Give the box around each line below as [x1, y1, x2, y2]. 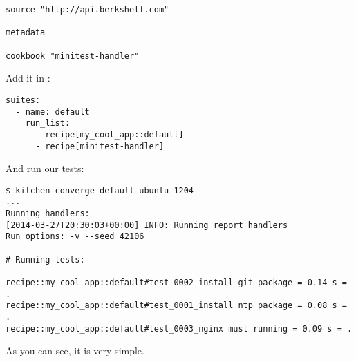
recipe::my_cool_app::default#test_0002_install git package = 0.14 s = [6, 278, 347, 287]
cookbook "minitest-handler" [6, 50, 140, 61]
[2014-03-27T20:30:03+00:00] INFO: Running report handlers [6, 220, 288, 230]
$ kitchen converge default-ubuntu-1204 [6, 185, 194, 196]
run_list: [25, 118, 71, 128]
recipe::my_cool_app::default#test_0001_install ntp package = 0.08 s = [6, 301, 347, 311]
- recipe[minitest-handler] [35, 141, 165, 151]
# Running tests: [6, 254, 85, 265]
